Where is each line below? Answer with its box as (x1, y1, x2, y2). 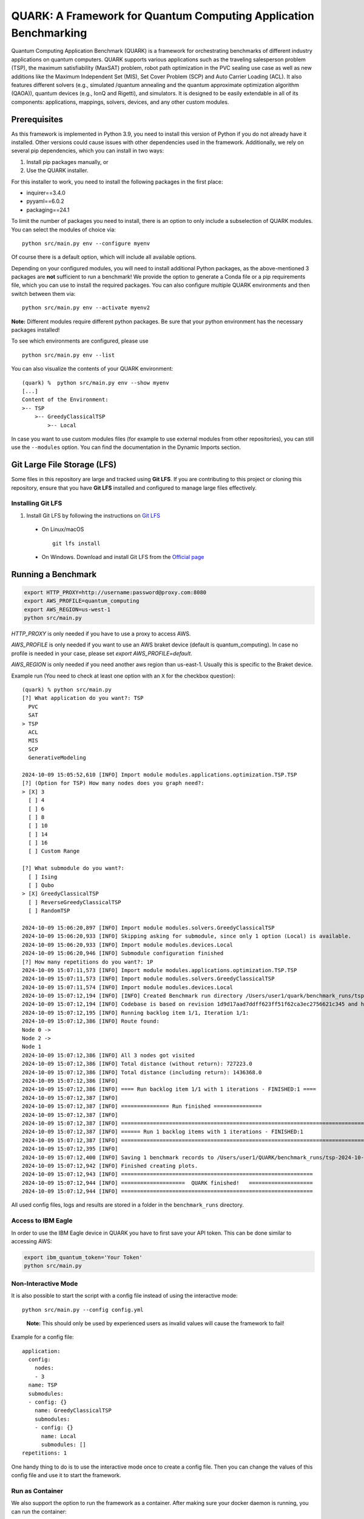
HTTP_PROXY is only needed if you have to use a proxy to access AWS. (11, 630, 191, 637)
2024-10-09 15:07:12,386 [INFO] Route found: (22, 1018, 160, 1025)
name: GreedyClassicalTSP (34, 1407, 112, 1414)
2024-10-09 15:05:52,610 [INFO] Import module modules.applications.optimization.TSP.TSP (22, 771, 297, 778)
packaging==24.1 (26, 206, 70, 213)
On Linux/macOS (41, 526, 84, 533)
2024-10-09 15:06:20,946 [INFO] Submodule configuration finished (22, 950, 224, 957)
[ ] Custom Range (28, 848, 80, 855)
